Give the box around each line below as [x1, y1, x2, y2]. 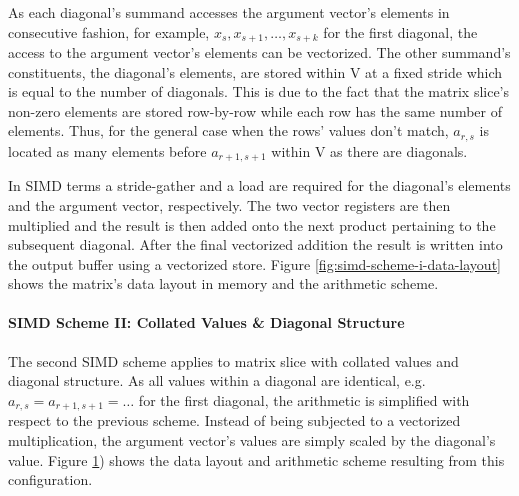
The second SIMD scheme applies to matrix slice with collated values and [8, 350, 459, 371]
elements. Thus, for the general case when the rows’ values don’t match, [8, 120, 449, 141]
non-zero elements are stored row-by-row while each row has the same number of [8, 100, 502, 121]
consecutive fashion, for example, [8, 21, 210, 42]
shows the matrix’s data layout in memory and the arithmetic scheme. [8, 273, 439, 294]
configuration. [8, 469, 93, 490]
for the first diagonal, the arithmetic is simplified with [138, 389, 470, 410]
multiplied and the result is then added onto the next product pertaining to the [8, 214, 496, 235]
